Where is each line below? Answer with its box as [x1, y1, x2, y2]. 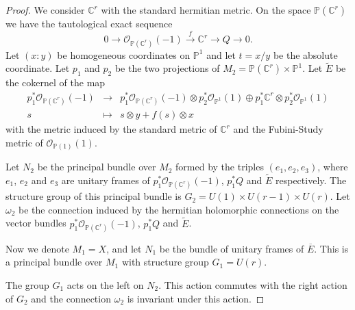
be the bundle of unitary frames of [159, 241, 304, 255]
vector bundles [5, 216, 66, 230]
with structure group [121, 255, 209, 269]
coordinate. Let [5, 61, 70, 75]
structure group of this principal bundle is [5, 189, 182, 203]
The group [5, 278, 49, 292]
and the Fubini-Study [233, 122, 323, 136]
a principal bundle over [5, 255, 103, 269]
